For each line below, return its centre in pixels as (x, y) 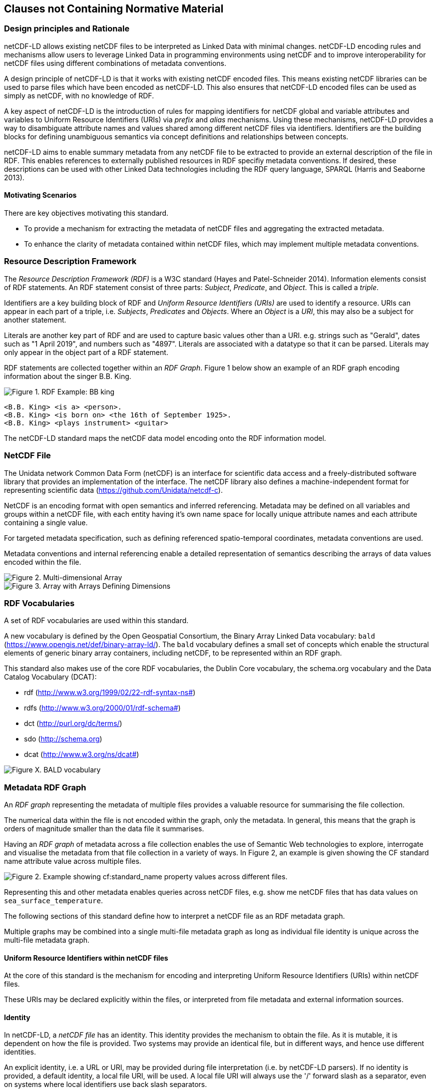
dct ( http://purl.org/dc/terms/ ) (73, 724)
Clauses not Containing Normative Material (114, 9)
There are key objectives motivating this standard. (86, 213)
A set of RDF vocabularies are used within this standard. (96, 621)
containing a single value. (46, 522)
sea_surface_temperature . (53, 901)
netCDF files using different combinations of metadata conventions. (115, 63)
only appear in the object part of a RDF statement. (86, 352)
